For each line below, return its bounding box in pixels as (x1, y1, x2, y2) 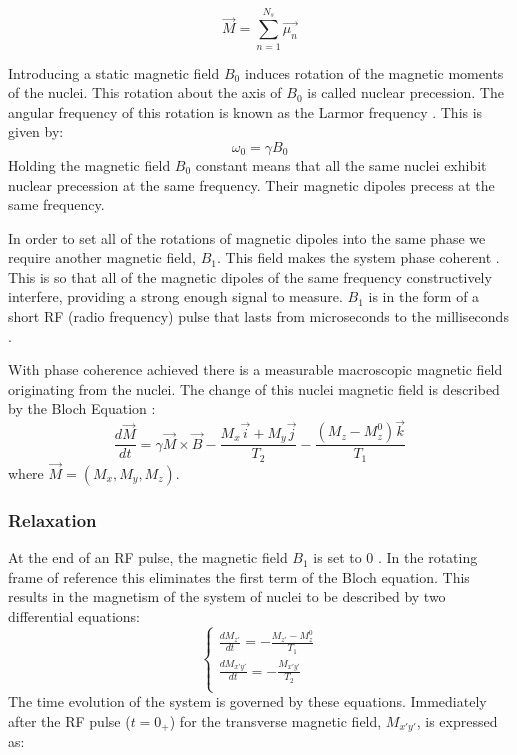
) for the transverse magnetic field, (169, 710, 382, 731)
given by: (8, 121, 64, 142)
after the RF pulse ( (8, 710, 131, 731)
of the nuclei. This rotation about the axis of (8, 82, 282, 103)
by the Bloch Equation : (8, 398, 156, 419)
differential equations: (8, 605, 140, 626)
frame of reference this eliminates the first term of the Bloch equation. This (8, 566, 470, 587)
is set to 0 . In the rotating (313, 547, 478, 568)
